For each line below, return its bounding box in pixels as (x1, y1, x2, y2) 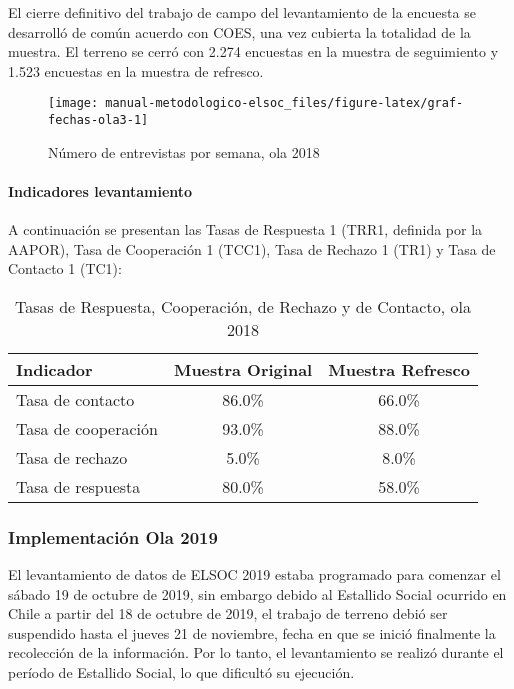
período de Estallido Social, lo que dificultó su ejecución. (8, 662, 355, 683)
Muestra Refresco (328, 357, 470, 381)
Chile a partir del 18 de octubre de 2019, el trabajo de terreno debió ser (8, 603, 448, 624)
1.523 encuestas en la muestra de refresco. (8, 60, 264, 81)
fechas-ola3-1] (48, 113, 149, 128)
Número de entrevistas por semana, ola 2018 (48, 141, 320, 162)
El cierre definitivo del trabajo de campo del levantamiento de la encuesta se (8, 2, 476, 22)
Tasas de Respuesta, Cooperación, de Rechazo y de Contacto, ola (15, 294, 471, 318)
